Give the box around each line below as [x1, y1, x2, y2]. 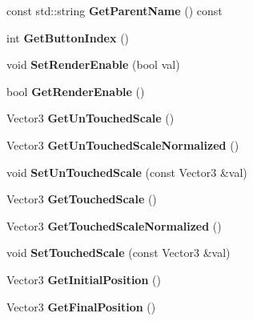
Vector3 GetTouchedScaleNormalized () [6, 217, 222, 234]
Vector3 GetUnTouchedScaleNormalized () [6, 136, 239, 153]
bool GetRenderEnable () [6, 82, 145, 99]
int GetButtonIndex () [6, 29, 130, 46]
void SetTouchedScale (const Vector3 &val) [6, 244, 231, 261]
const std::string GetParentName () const [6, 2, 223, 18]
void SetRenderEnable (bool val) [6, 56, 180, 73]
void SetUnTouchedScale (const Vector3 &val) [6, 163, 247, 180]
